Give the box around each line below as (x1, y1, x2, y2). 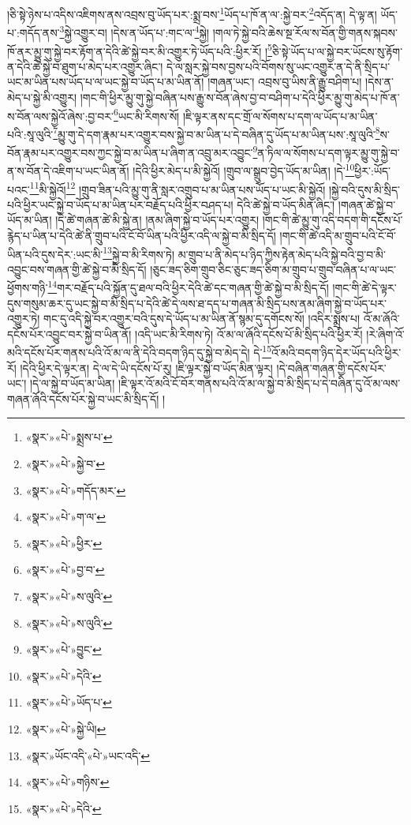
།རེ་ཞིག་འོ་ (366, 325, 405, 342)
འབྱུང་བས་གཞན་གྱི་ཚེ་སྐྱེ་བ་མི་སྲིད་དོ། (7, 261, 147, 277)
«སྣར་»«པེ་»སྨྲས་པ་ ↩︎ (25, 429, 113, 445)
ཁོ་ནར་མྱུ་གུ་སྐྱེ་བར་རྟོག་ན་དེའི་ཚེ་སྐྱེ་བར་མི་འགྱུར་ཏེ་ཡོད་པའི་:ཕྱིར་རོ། (7, 43, 262, 59)
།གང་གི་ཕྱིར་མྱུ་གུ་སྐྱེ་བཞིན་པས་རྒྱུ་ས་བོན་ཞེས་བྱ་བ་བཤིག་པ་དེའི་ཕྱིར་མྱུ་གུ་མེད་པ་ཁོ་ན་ (80, 88, 400, 105)
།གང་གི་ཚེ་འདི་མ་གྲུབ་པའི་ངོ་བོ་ (279, 227, 396, 243)
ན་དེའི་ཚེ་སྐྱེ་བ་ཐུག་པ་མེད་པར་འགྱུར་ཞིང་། (7, 58, 163, 74)
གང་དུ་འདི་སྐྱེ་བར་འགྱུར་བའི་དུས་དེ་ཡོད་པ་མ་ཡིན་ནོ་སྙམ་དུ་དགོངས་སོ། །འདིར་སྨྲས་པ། (43, 310, 361, 327)
